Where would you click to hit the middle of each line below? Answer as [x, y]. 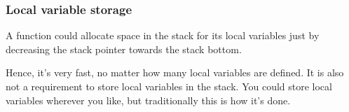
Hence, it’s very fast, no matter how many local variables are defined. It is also [175, 72]
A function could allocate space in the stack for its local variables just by [163, 35]
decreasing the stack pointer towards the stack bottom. [124, 49]
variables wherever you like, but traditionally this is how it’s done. [148, 100]
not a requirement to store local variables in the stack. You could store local [169, 86]
